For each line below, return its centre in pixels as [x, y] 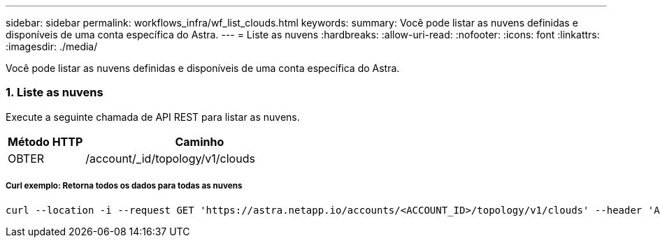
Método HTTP [45, 141]
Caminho [200, 141]
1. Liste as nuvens [55, 93]
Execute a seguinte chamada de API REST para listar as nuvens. [153, 117]
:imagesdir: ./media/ [52, 46]
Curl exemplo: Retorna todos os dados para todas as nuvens [124, 186]
